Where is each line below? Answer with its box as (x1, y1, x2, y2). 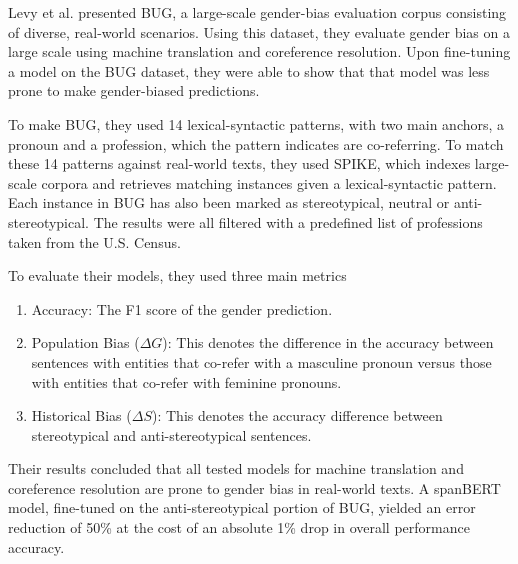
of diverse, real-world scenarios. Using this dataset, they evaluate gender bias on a (8, 21, 510, 42)
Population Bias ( (31, 332, 140, 353)
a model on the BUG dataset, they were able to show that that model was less (8, 60, 490, 81)
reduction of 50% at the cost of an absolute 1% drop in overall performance (8, 517, 470, 538)
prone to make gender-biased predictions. (8, 80, 260, 101)
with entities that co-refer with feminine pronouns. (31, 371, 342, 392)
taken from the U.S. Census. (8, 231, 181, 252)
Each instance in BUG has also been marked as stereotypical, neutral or (8, 192, 450, 213)
